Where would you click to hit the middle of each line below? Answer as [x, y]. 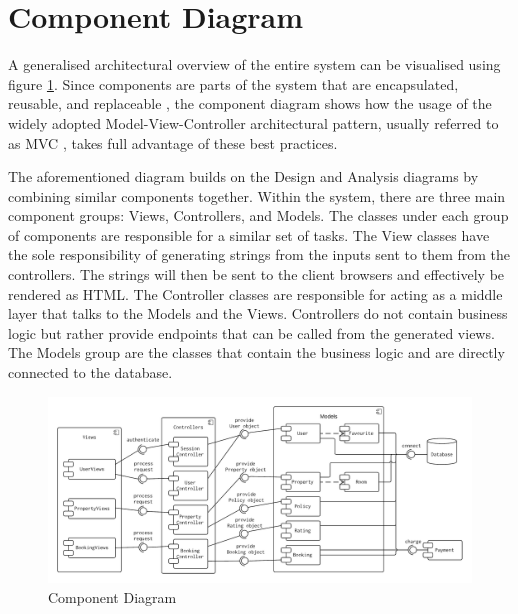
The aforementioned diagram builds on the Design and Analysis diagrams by [243, 176]
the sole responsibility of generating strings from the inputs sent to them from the [259, 254]
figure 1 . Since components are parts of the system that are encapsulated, [233, 83]
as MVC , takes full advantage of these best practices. [173, 142]
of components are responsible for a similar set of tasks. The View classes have [249, 234]
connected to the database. [90, 372]
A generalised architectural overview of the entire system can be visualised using [254, 64]
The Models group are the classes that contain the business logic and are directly [256, 352]
